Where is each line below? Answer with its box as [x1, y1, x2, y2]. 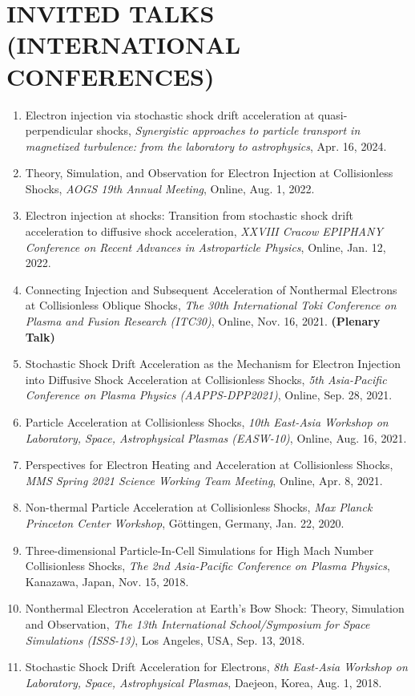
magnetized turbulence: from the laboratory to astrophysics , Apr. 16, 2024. [25, 137, 387, 154]
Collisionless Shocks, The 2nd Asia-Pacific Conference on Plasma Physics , [25, 557, 390, 574]
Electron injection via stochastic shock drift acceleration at [25, 106, 315, 123]
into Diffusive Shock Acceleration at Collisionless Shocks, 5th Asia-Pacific [25, 370, 387, 387]
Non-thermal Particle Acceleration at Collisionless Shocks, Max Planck [25, 499, 373, 516]
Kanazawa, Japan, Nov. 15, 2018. [25, 573, 189, 589]
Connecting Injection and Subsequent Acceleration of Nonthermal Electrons [25, 281, 397, 297]
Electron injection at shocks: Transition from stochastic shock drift [25, 207, 353, 224]
